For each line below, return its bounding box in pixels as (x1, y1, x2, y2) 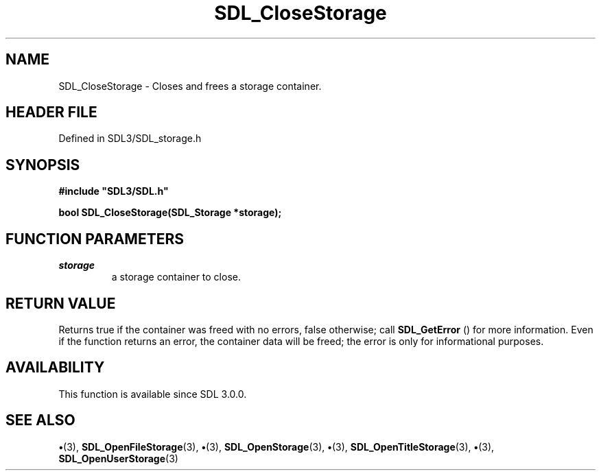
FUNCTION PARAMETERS (5, 230, 184, 248)
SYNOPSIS (5, 156, 80, 174)
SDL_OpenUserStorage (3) (58, 452, 178, 464)
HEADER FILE (5, 104, 97, 121)
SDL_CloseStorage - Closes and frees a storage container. (58, 80, 322, 92)
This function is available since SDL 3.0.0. (58, 388, 247, 400)
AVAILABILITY (5, 359, 105, 377)
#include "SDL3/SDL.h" (58, 185, 169, 198)
